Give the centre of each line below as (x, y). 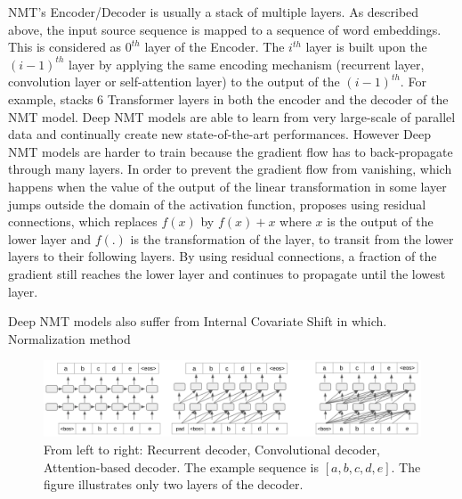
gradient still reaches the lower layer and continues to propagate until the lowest (227, 273)
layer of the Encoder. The (215, 47)
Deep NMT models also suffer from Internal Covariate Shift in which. (198, 321)
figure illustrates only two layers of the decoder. (174, 484)
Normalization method (69, 338)
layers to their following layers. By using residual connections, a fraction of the (223, 256)
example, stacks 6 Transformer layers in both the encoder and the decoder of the (228, 98)
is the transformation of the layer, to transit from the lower (292, 238)
